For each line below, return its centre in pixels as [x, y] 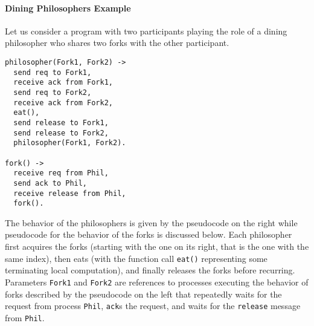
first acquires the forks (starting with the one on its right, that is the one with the [157, 246]
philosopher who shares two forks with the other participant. [117, 43]
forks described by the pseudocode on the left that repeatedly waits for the [143, 294]
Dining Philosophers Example [68, 8]
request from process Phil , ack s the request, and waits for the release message [153, 306]
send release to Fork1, [61, 122]
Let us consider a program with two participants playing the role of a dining [146, 31]
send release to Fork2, [61, 133]
